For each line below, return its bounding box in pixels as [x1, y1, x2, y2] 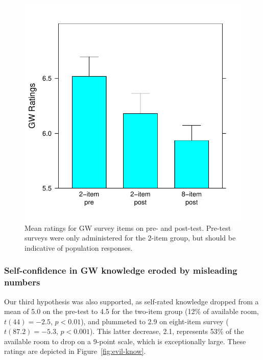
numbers [4, 276, 40, 289]
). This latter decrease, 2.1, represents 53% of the [90, 326, 244, 337]
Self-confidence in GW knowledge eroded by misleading [4, 264, 237, 277]
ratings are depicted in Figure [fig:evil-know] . [4, 346, 146, 356]
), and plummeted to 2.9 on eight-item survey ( [81, 316, 229, 326]
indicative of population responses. [25, 242, 133, 253]
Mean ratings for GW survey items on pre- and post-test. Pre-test [25, 222, 231, 233]
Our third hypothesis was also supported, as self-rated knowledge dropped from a [4, 296, 259, 306]
